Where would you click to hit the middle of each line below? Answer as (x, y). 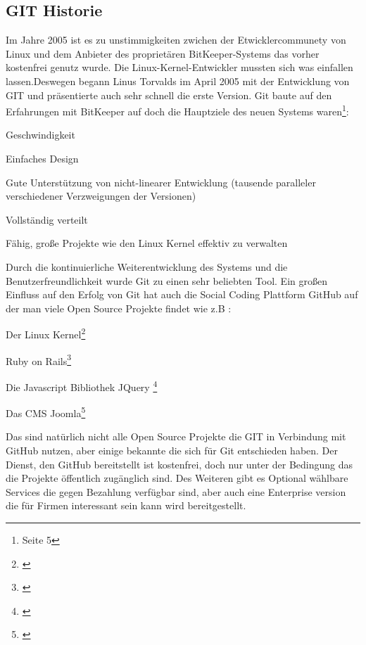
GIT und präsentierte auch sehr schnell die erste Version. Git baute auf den (169, 95)
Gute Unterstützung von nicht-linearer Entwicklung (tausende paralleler (161, 182)
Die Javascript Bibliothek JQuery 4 (82, 385)
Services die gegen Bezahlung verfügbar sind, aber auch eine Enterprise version (176, 491)
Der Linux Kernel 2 (46, 333)
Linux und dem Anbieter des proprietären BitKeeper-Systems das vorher (163, 53)
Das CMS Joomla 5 (46, 412)
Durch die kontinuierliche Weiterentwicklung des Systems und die (147, 266)
